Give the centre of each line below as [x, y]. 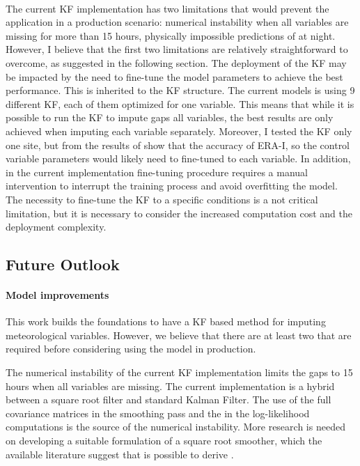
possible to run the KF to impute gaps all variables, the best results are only [170, 117]
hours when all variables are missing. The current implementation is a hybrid [170, 386]
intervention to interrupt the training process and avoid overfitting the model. [172, 186]
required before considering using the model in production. [131, 349]
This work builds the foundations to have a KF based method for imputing [166, 321]
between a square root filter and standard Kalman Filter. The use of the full [169, 399]
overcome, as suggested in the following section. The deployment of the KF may [176, 62]
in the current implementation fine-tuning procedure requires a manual [157, 172]
